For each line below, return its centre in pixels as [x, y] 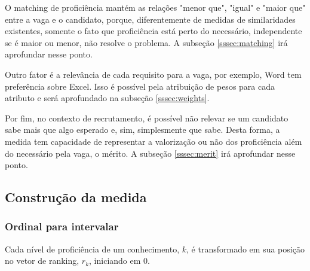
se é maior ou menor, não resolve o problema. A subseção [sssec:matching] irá [146, 42]
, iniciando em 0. [119, 261]
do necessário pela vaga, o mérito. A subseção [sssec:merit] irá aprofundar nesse [150, 153]
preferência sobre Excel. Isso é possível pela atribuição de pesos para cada [140, 86]
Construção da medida [76, 197]
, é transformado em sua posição [245, 249]
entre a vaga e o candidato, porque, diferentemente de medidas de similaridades [150, 19]
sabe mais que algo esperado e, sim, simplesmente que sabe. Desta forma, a [142, 130]
